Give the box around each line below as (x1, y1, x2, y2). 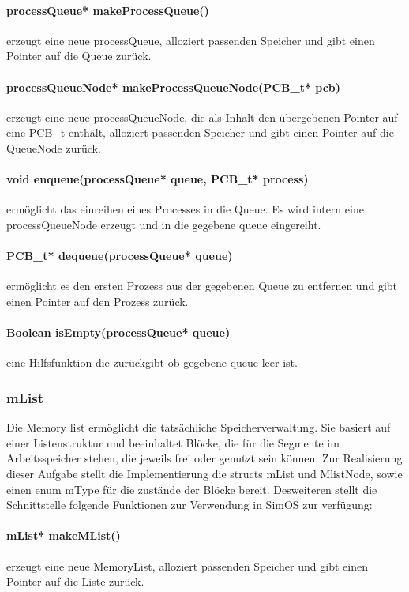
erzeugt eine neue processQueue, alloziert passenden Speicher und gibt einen (6, 32, 375, 48)
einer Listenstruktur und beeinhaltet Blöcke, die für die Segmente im (6, 434, 340, 451)
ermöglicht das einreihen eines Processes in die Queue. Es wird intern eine (6, 201, 364, 217)
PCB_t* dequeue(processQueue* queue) (6, 247, 233, 264)
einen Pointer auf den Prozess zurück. (6, 292, 189, 309)
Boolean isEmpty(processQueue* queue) (6, 324, 231, 341)
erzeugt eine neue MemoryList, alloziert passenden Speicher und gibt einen (6, 557, 368, 574)
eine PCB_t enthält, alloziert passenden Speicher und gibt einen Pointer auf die (6, 124, 394, 141)
